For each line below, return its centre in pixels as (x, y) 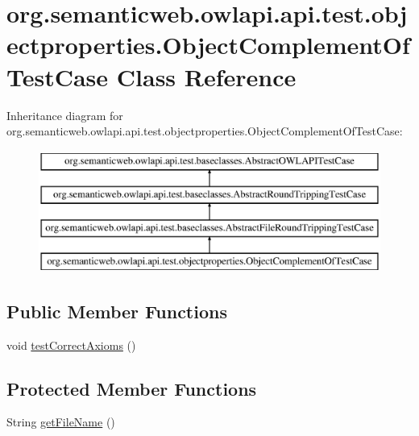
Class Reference (206, 76)
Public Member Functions (117, 311)
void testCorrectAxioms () (71, 345)
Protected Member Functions (132, 388)
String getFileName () (61, 422)
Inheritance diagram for (65, 115)
